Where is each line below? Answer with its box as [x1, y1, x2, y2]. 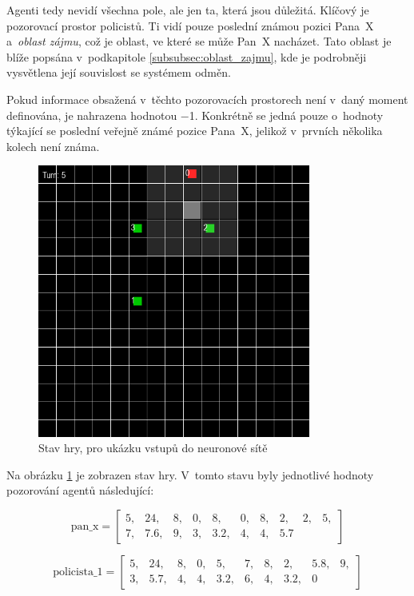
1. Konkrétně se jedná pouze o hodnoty [189, 106, 384, 123]
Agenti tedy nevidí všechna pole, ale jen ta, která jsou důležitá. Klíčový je [6, 2, 369, 18]
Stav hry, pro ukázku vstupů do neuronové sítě [38, 439, 268, 456]
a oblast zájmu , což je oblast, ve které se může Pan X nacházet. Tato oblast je [6, 33, 392, 50]
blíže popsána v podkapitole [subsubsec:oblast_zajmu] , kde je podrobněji [6, 48, 367, 65]
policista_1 [53, 566, 103, 578]
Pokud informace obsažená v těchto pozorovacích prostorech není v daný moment [6, 90, 408, 107]
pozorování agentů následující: [6, 482, 154, 499]
